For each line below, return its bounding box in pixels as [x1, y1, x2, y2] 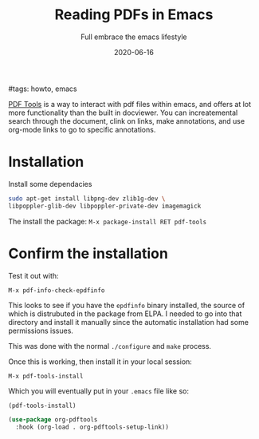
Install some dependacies [8, 179, 92, 188]
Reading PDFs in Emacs [54, 6, 214, 24]
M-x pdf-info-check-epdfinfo [8, 286, 105, 295]
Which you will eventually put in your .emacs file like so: [8, 386, 190, 396]
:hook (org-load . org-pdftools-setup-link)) [15, 423, 170, 432]
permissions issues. [8, 326, 74, 335]
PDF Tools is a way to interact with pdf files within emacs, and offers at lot [8, 99, 252, 109]
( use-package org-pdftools [8, 416, 98, 424]
